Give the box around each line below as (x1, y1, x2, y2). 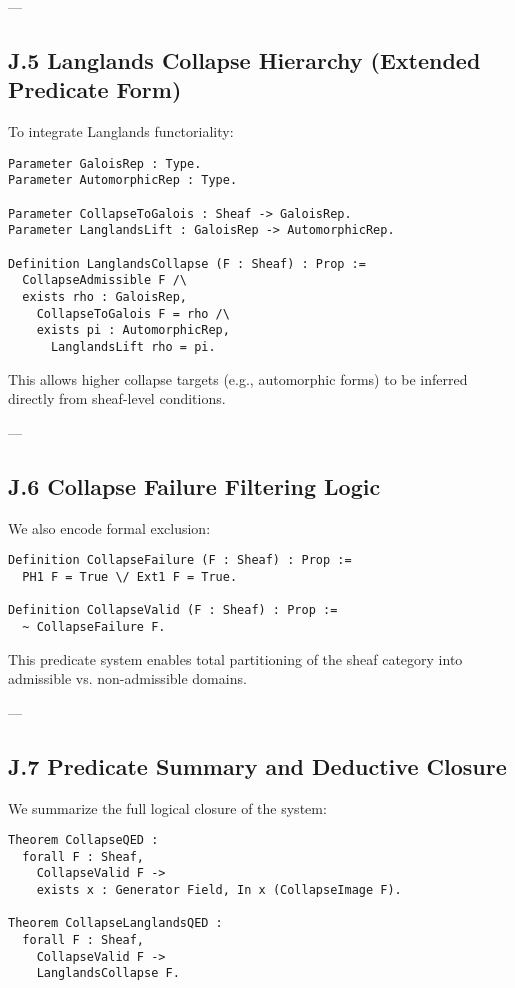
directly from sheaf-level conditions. (8, 388, 226, 409)
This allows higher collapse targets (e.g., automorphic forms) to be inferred (8, 368, 468, 389)
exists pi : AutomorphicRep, (36, 323, 230, 338)
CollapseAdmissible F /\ (22, 273, 187, 288)
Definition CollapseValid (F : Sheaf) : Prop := (8, 603, 338, 618)
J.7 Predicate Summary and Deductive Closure (8, 750, 507, 781)
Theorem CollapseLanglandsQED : (8, 916, 223, 931)
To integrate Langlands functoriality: (8, 121, 234, 142)
